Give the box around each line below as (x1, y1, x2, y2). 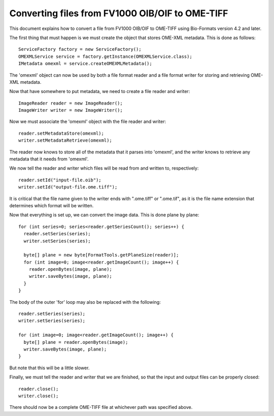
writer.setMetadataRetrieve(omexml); (18, 138, 113, 143)
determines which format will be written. (9, 202, 94, 208)
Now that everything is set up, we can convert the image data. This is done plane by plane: (9, 212, 199, 218)
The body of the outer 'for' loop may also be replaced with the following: (9, 299, 161, 305)
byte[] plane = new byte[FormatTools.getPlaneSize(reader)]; (23, 252, 179, 258)
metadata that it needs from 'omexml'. (9, 156, 89, 162)
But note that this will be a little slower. (9, 365, 90, 371)
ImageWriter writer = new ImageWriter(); (18, 107, 123, 113)
